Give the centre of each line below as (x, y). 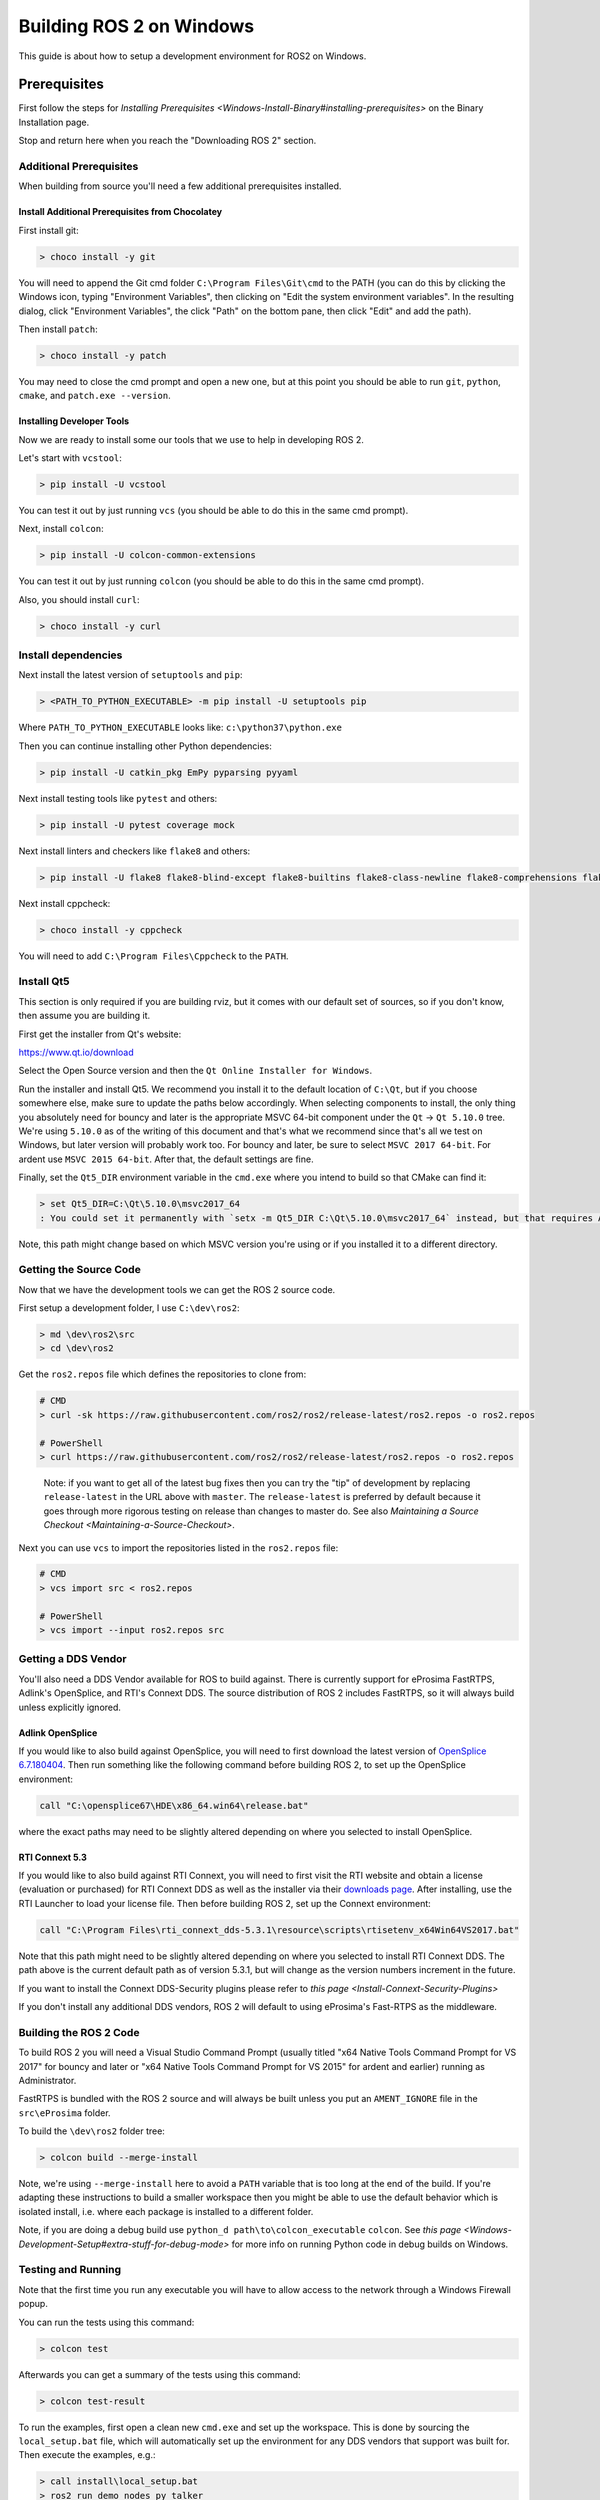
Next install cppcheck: (64, 903)
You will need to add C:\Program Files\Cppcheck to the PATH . (153, 956)
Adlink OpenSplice (58, 1732)
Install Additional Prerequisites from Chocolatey (120, 212)
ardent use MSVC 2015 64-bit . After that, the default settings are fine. (166, 1159)
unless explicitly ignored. (70, 1707)
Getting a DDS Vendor (72, 1659)
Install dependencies (70, 655)
